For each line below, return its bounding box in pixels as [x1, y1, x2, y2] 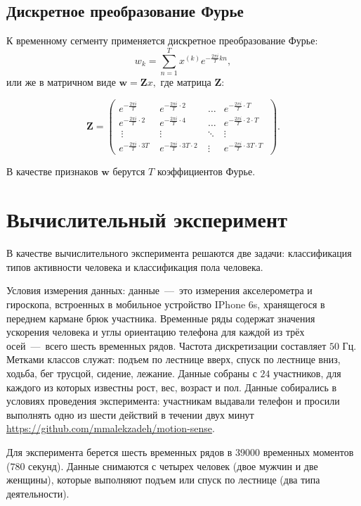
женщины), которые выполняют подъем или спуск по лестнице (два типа [6, 472, 320, 487]
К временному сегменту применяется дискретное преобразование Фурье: [6, 33, 318, 48]
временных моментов [263, 444, 354, 459]
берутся [112, 163, 145, 178]
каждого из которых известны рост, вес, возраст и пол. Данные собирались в [6, 379, 337, 394]
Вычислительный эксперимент [6, 205, 287, 234]
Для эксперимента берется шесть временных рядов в [6, 444, 232, 459]
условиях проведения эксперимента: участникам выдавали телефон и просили [6, 393, 340, 408]
